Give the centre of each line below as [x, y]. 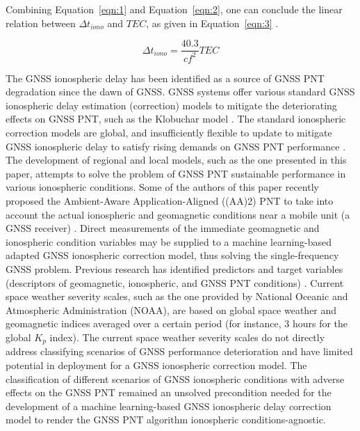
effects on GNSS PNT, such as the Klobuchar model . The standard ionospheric [176, 119]
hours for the [320, 323]
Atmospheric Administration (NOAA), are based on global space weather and [171, 309]
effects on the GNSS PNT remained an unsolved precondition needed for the [169, 392]
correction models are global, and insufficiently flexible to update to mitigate [169, 132]
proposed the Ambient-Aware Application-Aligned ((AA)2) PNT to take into [170, 200]
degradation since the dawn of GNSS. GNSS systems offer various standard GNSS [180, 92]
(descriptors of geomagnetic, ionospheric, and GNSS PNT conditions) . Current [175, 282]
